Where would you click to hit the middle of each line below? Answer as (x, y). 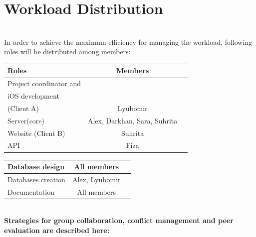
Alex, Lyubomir (96, 179)
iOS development (33, 96)
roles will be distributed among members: (67, 52)
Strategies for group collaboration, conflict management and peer (119, 220)
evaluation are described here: (57, 230)
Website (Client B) (36, 133)
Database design (36, 167)
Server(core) (26, 120)
